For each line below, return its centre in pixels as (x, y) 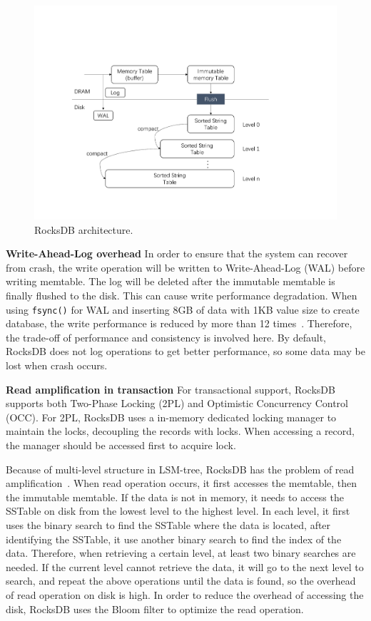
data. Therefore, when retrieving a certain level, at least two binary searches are (181, 553)
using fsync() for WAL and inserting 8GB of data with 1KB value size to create (183, 309)
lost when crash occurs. (57, 365)
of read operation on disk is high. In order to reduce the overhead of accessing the (185, 594)
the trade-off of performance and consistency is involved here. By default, (166, 337)
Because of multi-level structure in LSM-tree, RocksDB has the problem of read (180, 469)
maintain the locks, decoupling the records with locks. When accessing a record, (180, 431)
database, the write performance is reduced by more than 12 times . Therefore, (179, 323)
